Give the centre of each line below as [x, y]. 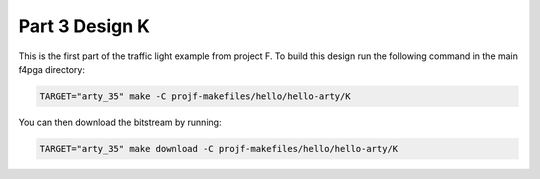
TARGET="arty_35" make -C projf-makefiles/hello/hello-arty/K [195, 96]
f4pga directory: [51, 69]
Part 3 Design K [84, 26]
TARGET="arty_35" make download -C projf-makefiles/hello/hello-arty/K [219, 148]
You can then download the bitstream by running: [120, 122]
